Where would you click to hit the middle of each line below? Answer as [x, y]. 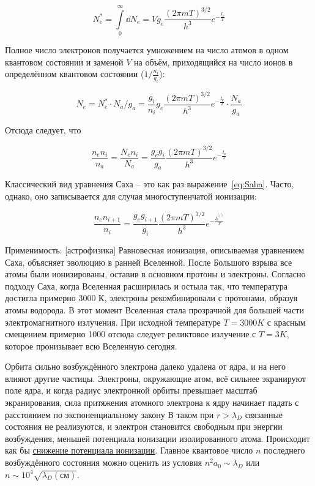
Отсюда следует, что [43, 130]
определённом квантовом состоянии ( [75, 74]
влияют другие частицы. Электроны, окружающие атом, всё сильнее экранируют [155, 378]
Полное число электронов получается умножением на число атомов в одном [147, 50]
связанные [264, 414]
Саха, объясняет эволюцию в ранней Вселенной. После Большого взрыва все [149, 262]
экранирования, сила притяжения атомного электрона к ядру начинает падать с [152, 402]
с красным [286, 322]
